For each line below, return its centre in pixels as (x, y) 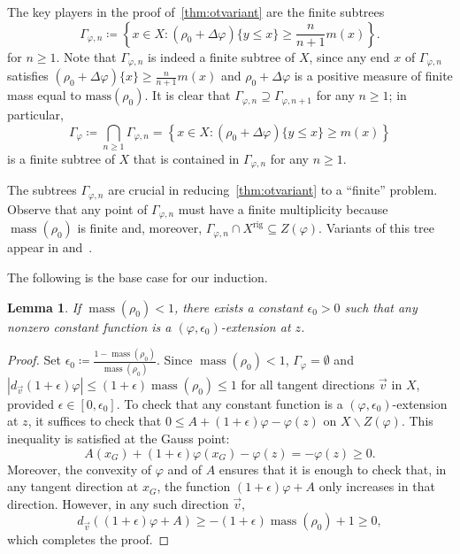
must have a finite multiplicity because (283, 208)
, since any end (349, 56)
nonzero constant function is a (89, 326)
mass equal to (44, 95)
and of (185, 469)
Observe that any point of (77, 208)
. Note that (86, 56)
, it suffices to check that (95, 421)
